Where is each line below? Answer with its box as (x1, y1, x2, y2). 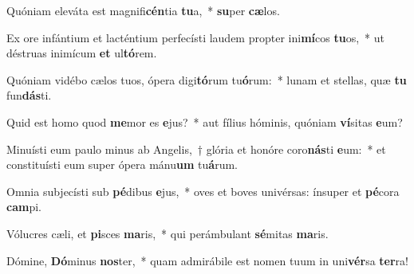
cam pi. (6, 198, 41, 215)
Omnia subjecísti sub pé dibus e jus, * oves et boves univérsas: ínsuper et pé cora (6, 182, 400, 199)
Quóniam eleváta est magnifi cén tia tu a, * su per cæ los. (6, 2, 280, 18)
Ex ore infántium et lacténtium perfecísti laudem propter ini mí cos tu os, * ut (6, 29, 384, 45)
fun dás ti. (6, 87, 52, 104)
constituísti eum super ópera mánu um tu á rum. (6, 156, 238, 173)
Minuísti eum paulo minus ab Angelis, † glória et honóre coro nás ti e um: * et (6, 140, 386, 157)
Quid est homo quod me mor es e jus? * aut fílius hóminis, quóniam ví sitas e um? (6, 113, 403, 130)
